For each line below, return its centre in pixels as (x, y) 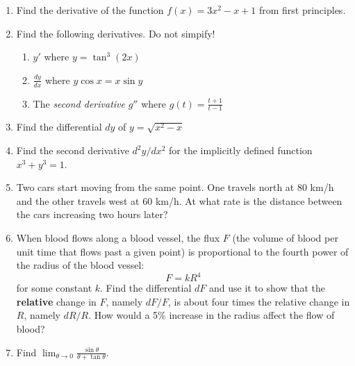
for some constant (54, 288)
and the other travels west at (78, 200)
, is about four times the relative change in (259, 301)
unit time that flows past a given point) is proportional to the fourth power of (182, 251)
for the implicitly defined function (241, 150)
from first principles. (302, 10)
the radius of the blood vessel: (80, 265)
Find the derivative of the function (90, 10)
